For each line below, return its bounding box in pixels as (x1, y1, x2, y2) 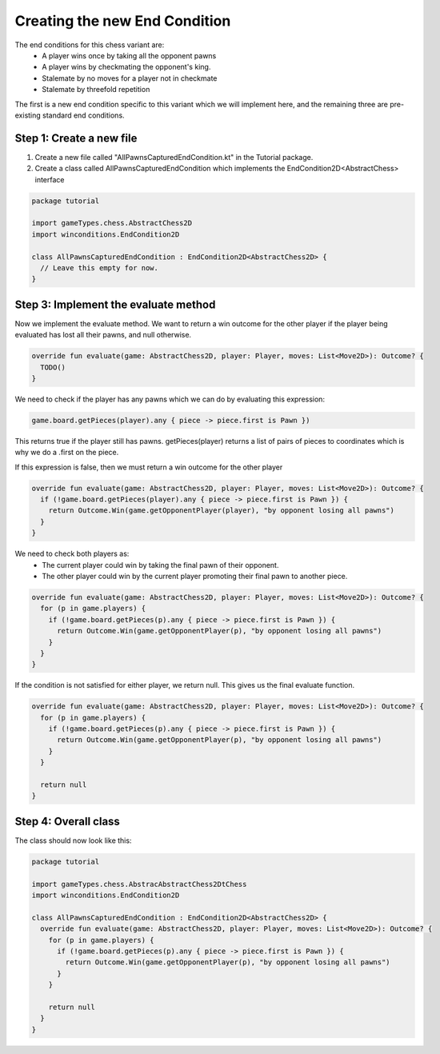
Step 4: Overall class (14, 814, 120, 828)
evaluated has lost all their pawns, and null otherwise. (14, 330, 192, 340)
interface (34, 174, 65, 184)
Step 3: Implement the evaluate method (14, 297, 216, 311)
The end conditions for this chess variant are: (14, 40, 165, 50)
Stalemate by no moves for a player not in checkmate (42, 73, 218, 83)
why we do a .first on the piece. (14, 448, 119, 457)
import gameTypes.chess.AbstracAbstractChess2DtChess (31, 880, 247, 888)
